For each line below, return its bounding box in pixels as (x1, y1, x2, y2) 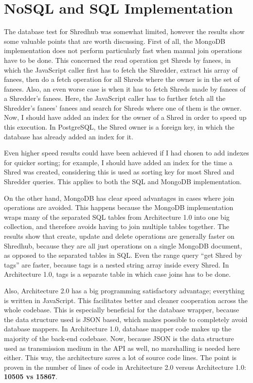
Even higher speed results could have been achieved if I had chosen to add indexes (4, 148, 249, 158)
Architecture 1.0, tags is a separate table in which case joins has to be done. (4, 269, 231, 279)
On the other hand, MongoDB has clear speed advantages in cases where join (4, 192, 235, 203)
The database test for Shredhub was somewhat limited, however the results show (4, 26, 245, 37)
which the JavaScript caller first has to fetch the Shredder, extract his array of (4, 64, 238, 75)
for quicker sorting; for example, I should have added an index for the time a (4, 157, 233, 167)
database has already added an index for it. (4, 131, 133, 141)
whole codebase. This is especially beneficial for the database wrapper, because (4, 305, 239, 315)
